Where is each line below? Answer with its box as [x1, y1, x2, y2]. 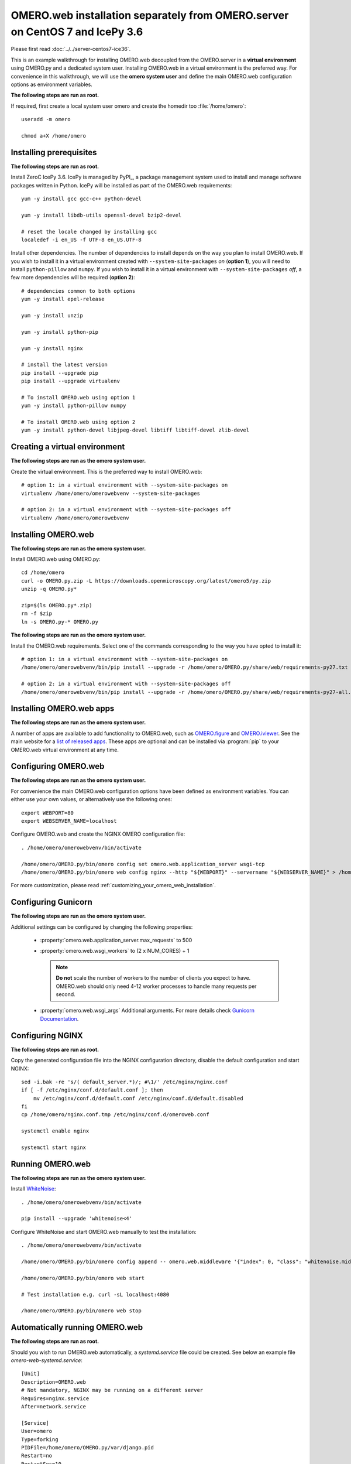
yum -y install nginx [21, 345, 83, 351]
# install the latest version [21, 361, 108, 368]
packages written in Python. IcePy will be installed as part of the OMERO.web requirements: [11, 182, 232, 189]
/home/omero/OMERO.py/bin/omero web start [21, 1274, 145, 1281]
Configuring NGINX [11, 1031, 83, 1041]
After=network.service [21, 1403, 87, 1410]
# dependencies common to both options [21, 288, 136, 294]
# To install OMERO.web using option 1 [21, 394, 136, 401]
